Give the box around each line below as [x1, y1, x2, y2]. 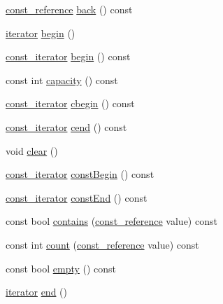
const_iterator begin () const [6, 49, 131, 64]
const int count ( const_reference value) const [6, 237, 199, 251]
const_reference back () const [6, 2, 133, 16]
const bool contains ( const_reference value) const [6, 214, 217, 228]
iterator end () [6, 284, 68, 299]
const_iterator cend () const [6, 119, 127, 134]
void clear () [6, 143, 58, 158]
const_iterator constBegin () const [6, 167, 154, 181]
